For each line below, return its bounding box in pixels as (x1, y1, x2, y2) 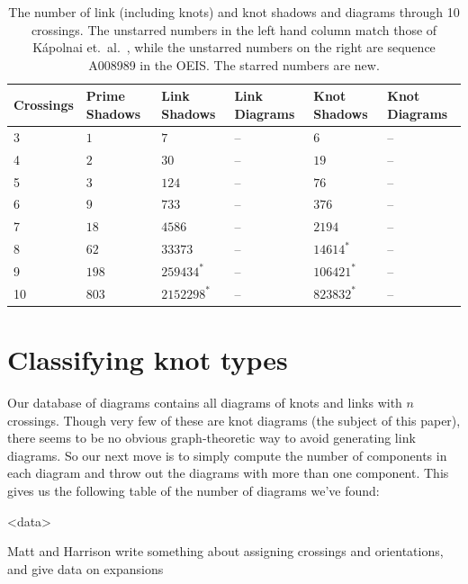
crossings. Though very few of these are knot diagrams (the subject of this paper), (7, 410, 461, 429)
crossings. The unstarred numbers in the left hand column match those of (31, 20, 437, 39)
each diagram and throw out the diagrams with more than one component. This (7, 463, 449, 482)
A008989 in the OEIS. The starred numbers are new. (88, 55, 380, 74)
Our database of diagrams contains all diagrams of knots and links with (7, 392, 402, 411)
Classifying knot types (7, 341, 288, 377)
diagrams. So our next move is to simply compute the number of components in (7, 445, 447, 464)
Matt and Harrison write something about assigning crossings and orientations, (7, 542, 444, 561)
